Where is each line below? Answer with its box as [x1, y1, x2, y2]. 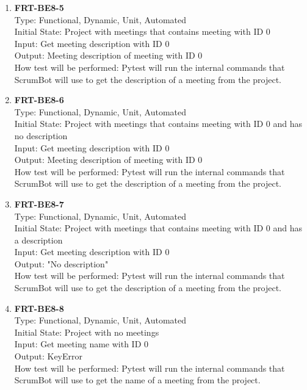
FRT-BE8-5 [14, 1, 64, 13]
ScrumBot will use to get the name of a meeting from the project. [14, 374, 261, 386]
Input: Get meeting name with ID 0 [14, 338, 149, 350]
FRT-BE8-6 [14, 93, 64, 106]
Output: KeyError [14, 350, 82, 363]
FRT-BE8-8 [14, 302, 64, 314]
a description [14, 233, 63, 246]
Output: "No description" [14, 257, 109, 270]
